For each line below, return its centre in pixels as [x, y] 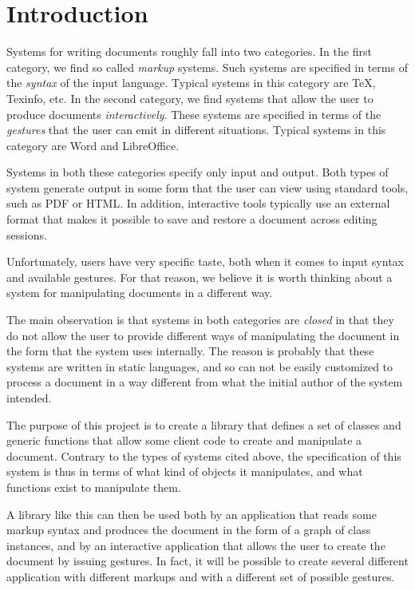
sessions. [27, 234]
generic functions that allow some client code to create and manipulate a [184, 440]
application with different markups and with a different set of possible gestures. [201, 576]
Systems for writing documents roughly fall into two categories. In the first [189, 51]
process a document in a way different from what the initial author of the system [205, 382]
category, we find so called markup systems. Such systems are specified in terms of [207, 67]
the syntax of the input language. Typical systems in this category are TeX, [191, 83]
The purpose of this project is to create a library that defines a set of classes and [204, 424]
